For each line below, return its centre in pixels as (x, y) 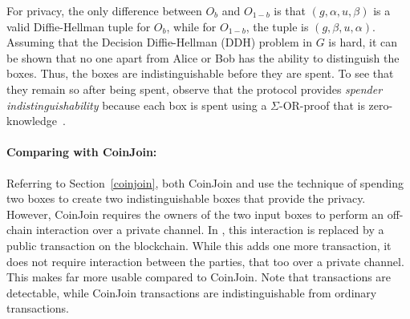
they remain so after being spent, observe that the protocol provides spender (195, 89)
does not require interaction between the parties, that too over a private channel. (205, 261)
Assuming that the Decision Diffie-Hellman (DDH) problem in (159, 42)
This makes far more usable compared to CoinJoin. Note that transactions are (199, 277)
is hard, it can (363, 42)
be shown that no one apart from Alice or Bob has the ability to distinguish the (203, 57)
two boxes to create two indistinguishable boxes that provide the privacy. (186, 198)
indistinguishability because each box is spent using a (137, 105)
